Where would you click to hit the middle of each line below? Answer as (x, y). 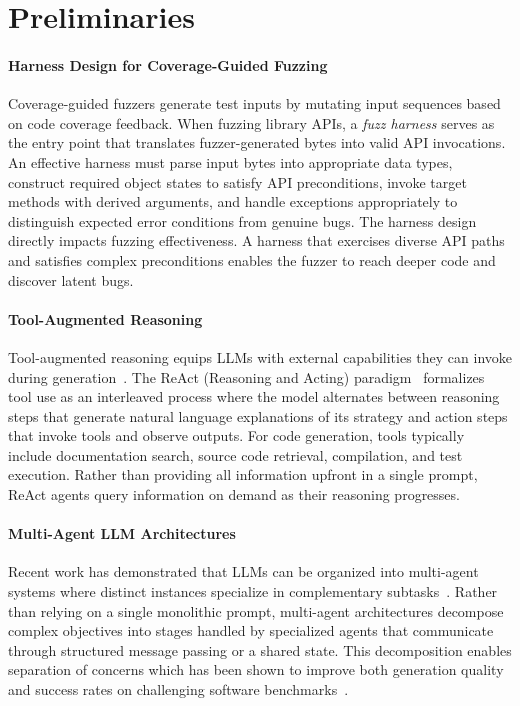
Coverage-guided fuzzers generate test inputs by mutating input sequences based (254, 103)
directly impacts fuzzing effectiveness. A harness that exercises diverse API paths (256, 240)
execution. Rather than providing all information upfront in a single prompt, (243, 474)
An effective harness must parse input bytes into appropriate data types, (230, 161)
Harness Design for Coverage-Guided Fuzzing (168, 64)
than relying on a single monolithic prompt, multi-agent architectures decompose (256, 610)
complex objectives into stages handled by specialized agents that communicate (251, 630)
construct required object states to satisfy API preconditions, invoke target (237, 181)
